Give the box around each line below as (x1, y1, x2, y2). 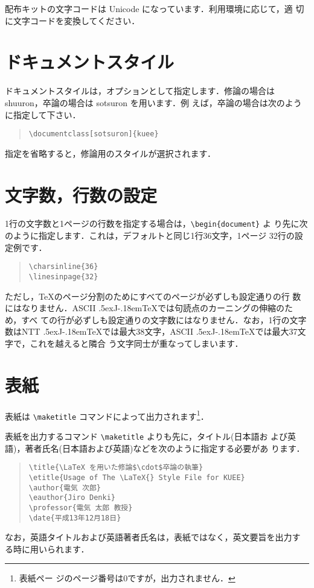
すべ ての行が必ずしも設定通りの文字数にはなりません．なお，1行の (21, 313, 290, 326)
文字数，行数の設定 (5, 182, 158, 207)
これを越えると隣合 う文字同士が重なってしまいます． (30, 337, 243, 349)
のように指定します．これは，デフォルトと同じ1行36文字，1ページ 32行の (5, 229, 295, 242)
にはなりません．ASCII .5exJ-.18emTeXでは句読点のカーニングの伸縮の (5, 302, 284, 314)
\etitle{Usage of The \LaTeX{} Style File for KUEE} (28, 473, 245, 482)
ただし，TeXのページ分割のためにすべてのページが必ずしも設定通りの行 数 (5, 289, 301, 302)
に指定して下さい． (5, 108, 81, 121)
